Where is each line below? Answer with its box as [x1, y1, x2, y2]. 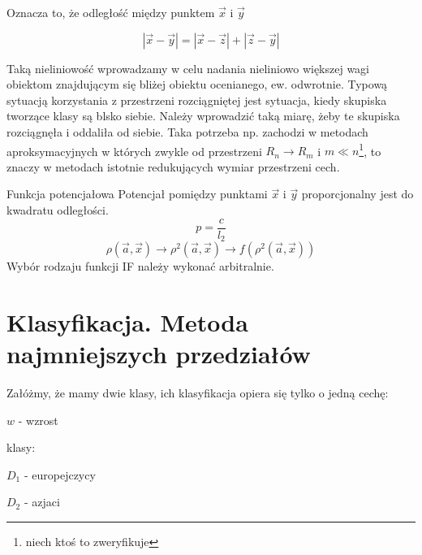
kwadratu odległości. [6, 202, 109, 218]
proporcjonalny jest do [301, 185, 414, 202]
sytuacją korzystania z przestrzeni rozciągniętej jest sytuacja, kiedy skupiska [6, 91, 387, 108]
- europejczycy [24, 466, 96, 483]
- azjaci [24, 493, 60, 510]
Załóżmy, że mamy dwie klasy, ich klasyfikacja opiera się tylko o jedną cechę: [6, 384, 389, 401]
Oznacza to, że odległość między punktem [6, 4, 215, 20]
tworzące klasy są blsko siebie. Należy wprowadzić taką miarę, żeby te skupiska [6, 107, 400, 124]
